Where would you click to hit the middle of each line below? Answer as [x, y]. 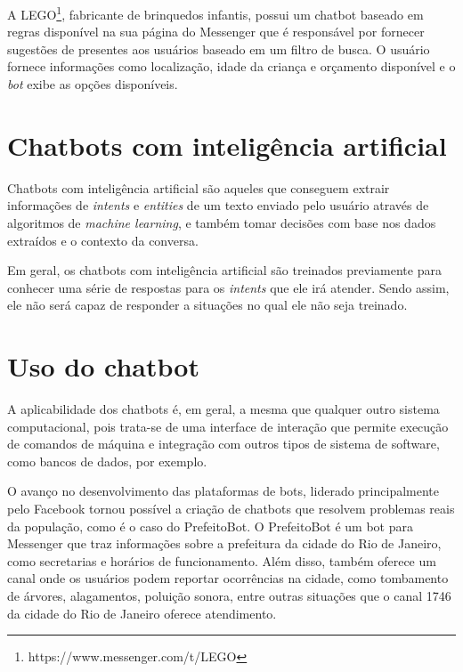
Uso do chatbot [103, 366]
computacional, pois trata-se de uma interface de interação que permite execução [228, 426]
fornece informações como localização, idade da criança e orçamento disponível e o [231, 66]
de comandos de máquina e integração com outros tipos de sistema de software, [223, 444]
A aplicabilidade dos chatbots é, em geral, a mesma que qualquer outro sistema [223, 409]
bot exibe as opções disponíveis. [93, 84]
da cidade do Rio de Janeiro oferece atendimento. [142, 613]
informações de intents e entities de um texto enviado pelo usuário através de [218, 205]
